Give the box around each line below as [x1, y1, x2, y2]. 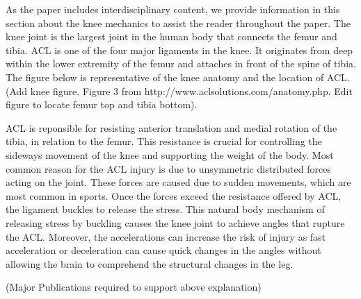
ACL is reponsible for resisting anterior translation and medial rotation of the [6, 120, 337, 135]
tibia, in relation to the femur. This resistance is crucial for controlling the [6, 134, 322, 148]
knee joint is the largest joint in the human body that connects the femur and [6, 29, 337, 44]
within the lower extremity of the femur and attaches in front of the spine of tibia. [6, 56, 356, 71]
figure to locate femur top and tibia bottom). [6, 97, 198, 112]
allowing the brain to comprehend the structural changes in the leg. [6, 256, 294, 271]
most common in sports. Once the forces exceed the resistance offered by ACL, [6, 188, 342, 203]
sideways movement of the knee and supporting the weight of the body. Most [6, 147, 334, 162]
